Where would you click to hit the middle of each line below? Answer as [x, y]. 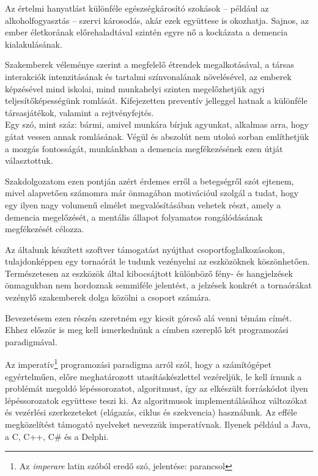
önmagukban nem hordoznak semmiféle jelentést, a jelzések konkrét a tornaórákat [158, 285]
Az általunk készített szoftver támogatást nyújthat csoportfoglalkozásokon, [145, 249]
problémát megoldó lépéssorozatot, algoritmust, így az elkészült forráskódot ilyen [157, 388]
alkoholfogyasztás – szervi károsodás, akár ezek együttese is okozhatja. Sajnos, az [157, 20]
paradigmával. [31, 341]
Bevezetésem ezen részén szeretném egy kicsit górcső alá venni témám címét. [149, 317]
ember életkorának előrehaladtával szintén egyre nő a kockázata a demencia [146, 32]
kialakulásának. [34, 44]
